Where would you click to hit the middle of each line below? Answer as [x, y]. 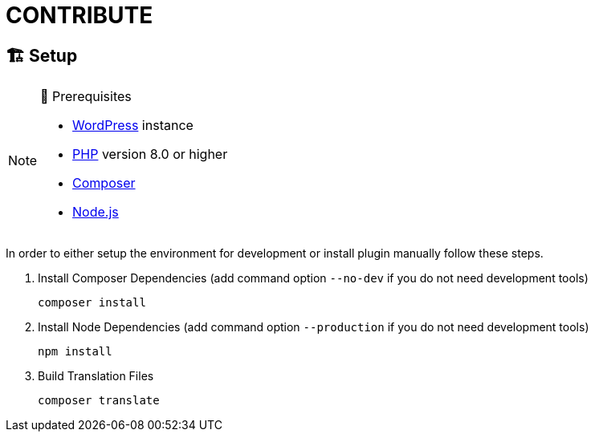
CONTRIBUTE [79, 15]
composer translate [99, 401]
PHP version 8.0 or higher [150, 154]
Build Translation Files [96, 376]
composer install [92, 303]
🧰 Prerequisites [86, 97]
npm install [75, 352]
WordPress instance [133, 126]
